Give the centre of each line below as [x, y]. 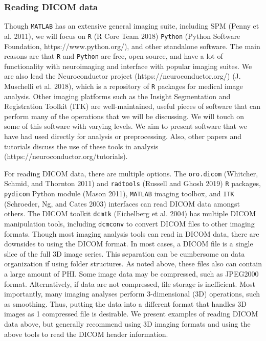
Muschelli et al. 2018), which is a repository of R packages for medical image [124, 86]
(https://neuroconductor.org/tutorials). [66, 156]
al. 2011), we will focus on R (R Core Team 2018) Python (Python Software [122, 36]
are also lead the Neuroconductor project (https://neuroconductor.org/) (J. [123, 76]
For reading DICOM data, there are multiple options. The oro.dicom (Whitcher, [131, 173]
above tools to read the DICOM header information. [86, 334]
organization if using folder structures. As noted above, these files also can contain [133, 264]
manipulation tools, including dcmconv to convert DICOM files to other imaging [129, 223]
